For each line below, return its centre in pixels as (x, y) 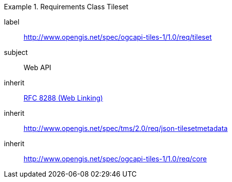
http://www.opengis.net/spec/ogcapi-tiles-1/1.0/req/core (115, 159)
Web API (38, 67)
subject (16, 52)
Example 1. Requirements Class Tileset (66, 7)
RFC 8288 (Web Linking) (63, 98)
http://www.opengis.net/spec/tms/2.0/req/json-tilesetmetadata (126, 128)
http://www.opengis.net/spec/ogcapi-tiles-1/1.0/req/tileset (118, 37)
